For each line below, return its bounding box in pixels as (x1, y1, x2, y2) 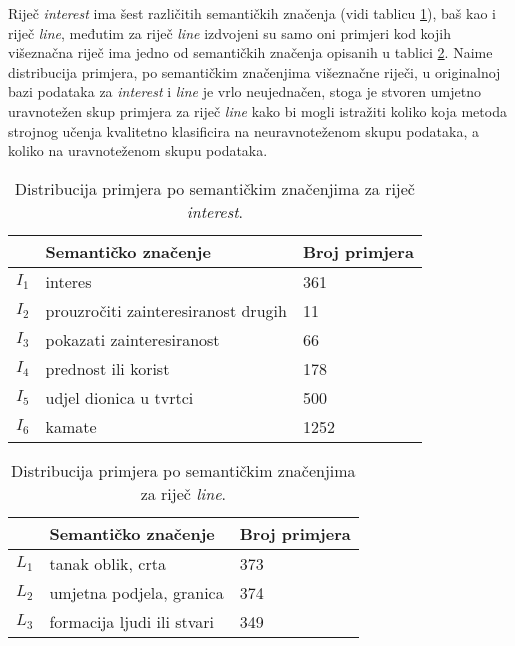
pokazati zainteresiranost (45, 327, 220, 351)
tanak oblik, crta (49, 551, 166, 575)
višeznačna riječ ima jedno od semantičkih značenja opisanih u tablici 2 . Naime (8, 42, 493, 63)
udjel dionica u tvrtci (45, 385, 194, 409)
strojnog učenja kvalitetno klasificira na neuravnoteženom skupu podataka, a (8, 120, 479, 141)
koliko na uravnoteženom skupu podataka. (8, 140, 268, 161)
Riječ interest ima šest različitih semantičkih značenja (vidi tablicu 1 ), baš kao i (8, 3, 496, 23)
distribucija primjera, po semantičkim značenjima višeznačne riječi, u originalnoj (8, 61, 501, 82)
